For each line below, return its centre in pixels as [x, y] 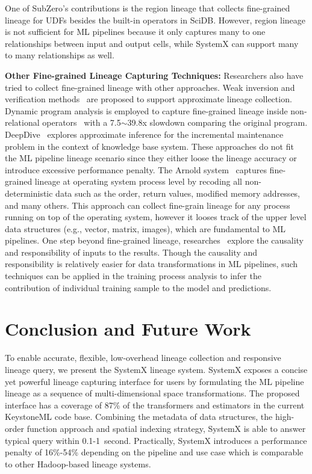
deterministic [29, 193]
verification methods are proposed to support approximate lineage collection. [148, 99]
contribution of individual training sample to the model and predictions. [138, 287]
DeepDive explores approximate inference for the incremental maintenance [144, 134]
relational [22, 122]
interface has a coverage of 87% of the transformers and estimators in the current [155, 405]
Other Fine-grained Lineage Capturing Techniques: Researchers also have [154, 75]
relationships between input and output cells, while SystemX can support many [152, 43]
